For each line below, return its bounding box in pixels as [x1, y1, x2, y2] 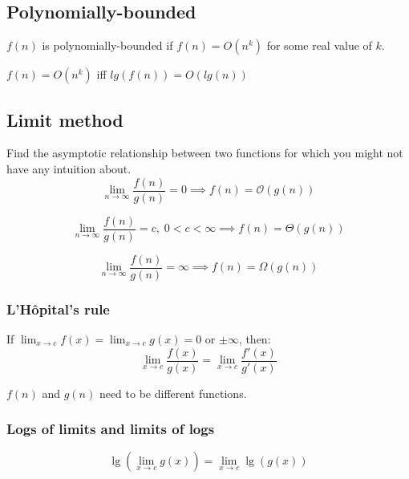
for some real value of [266, 37, 372, 54]
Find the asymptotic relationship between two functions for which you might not [6, 144, 403, 161]
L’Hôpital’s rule [6, 298, 110, 319]
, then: [238, 331, 271, 347]
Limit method [6, 107, 124, 132]
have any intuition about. [6, 160, 132, 177]
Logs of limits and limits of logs [6, 419, 215, 439]
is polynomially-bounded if [42, 37, 173, 54]
